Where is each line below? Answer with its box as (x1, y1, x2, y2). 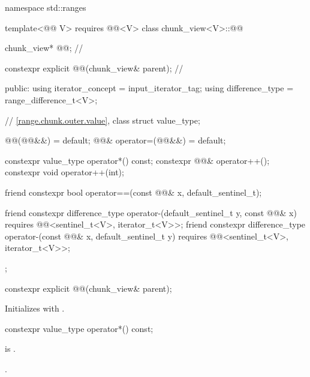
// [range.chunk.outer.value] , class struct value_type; (5, 113, 200, 126)
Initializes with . (5, 302, 65, 315)
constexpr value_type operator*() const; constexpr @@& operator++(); (5, 154, 270, 166)
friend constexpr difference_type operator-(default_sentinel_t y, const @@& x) (5, 206, 297, 219)
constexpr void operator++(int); (5, 166, 124, 178)
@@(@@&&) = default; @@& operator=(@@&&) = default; (5, 134, 226, 146)
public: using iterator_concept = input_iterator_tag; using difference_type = (5, 82, 294, 94)
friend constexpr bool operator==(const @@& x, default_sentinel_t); (5, 185, 262, 198)
